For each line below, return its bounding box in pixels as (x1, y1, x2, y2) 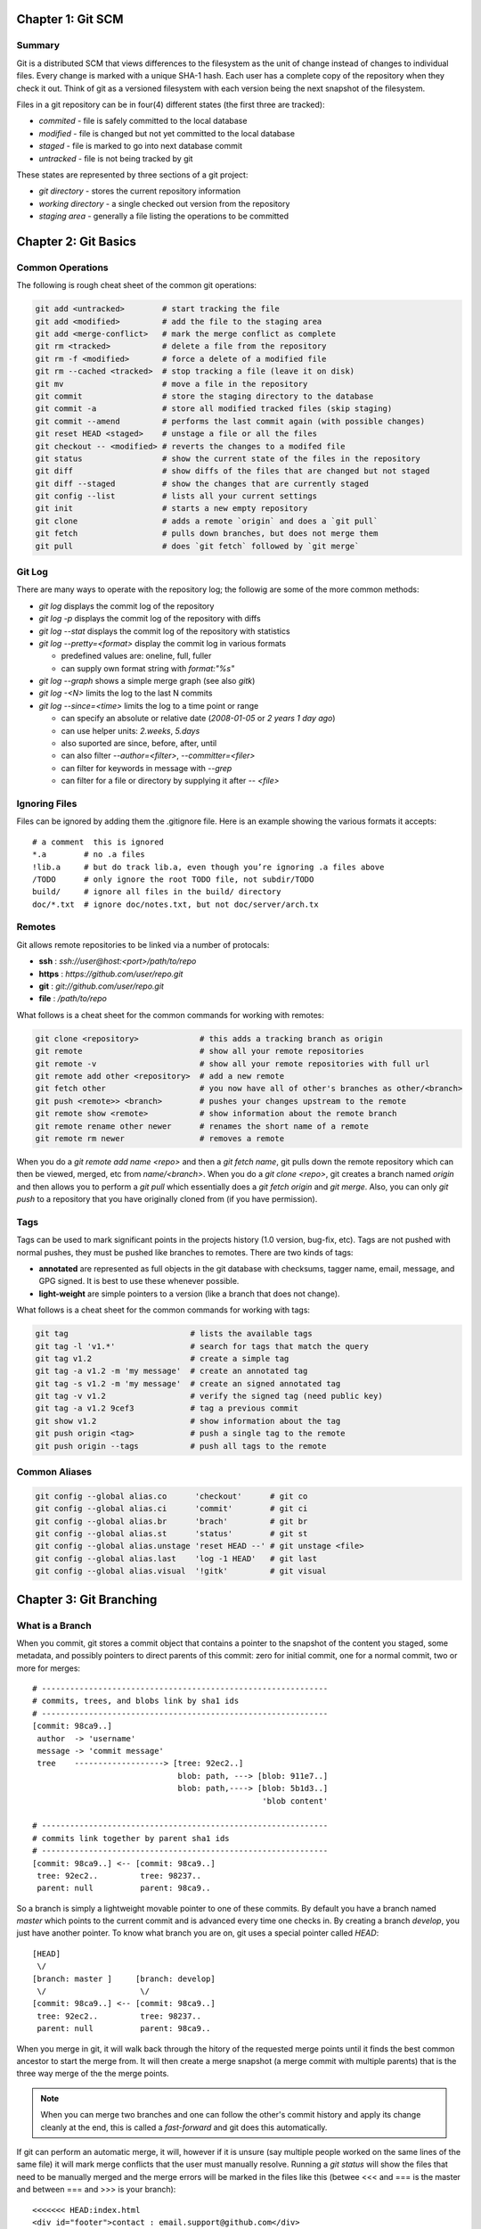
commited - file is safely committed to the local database (38, 116, 248, 127)
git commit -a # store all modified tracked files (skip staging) (35, 404, 393, 414)
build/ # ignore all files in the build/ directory (32, 887, 281, 897)
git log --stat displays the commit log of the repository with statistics (38, 625, 290, 637)
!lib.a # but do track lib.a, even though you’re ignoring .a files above (32, 861, 385, 872)
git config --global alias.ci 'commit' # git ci (35, 1503, 308, 1514)
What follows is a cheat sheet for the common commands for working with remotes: (16, 1009, 324, 1020)
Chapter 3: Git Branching (16, 1592, 158, 1607)
